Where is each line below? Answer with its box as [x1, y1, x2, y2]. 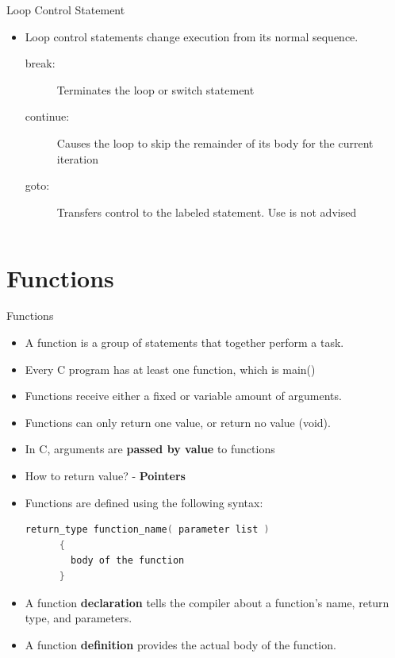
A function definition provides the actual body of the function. [25, 636, 336, 652]
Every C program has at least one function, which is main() [25, 360, 316, 377]
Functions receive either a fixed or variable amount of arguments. [25, 387, 342, 404]
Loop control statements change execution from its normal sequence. [25, 28, 359, 44]
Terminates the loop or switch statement [56, 81, 255, 98]
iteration [56, 150, 98, 167]
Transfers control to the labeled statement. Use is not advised [56, 203, 357, 220]
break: [25, 55, 56, 71]
